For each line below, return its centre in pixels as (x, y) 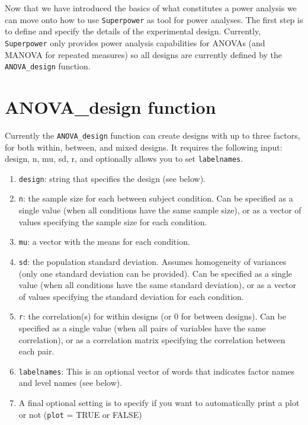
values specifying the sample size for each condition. (113, 221)
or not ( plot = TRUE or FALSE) (80, 414)
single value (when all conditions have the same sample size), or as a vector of (160, 210)
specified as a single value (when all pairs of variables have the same (142, 328)
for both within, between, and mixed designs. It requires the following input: (144, 147)
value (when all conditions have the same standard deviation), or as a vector (158, 285)
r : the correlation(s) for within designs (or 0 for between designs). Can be (152, 316)
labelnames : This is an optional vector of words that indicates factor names (157, 371)
